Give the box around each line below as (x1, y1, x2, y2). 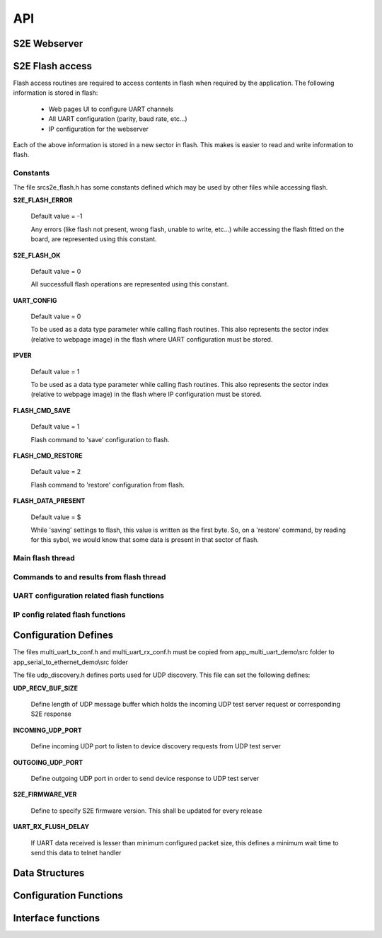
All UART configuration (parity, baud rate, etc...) (48, 115, 187, 123)
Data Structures (13, 867, 85, 879)
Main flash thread (13, 553, 76, 563)
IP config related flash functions (13, 609, 126, 619)
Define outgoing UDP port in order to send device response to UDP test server (30, 775, 260, 782)
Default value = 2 (30, 468, 81, 476)
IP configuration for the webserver (48, 125, 149, 133)
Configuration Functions (13, 889, 124, 901)
